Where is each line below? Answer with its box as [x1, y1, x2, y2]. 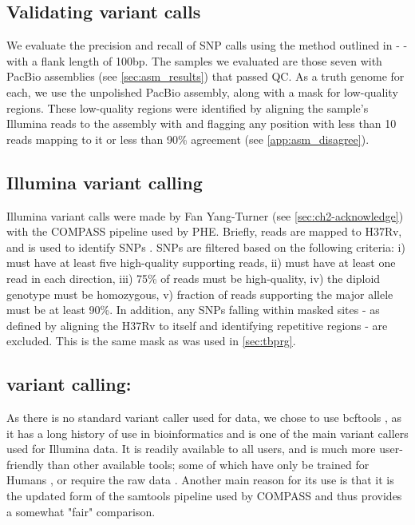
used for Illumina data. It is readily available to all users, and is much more [6, 440, 376, 457]
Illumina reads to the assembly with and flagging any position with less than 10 [6, 115, 397, 132]
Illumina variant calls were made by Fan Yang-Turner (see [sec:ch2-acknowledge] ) [6, 207, 404, 224]
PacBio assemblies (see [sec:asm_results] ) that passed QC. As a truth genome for [6, 68, 405, 85]
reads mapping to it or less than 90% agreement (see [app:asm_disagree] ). [6, 130, 370, 147]
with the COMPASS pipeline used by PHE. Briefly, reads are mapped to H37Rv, [6, 223, 402, 240]
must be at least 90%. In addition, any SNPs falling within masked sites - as [6, 301, 380, 318]
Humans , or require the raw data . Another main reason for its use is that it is [6, 471, 394, 488]
